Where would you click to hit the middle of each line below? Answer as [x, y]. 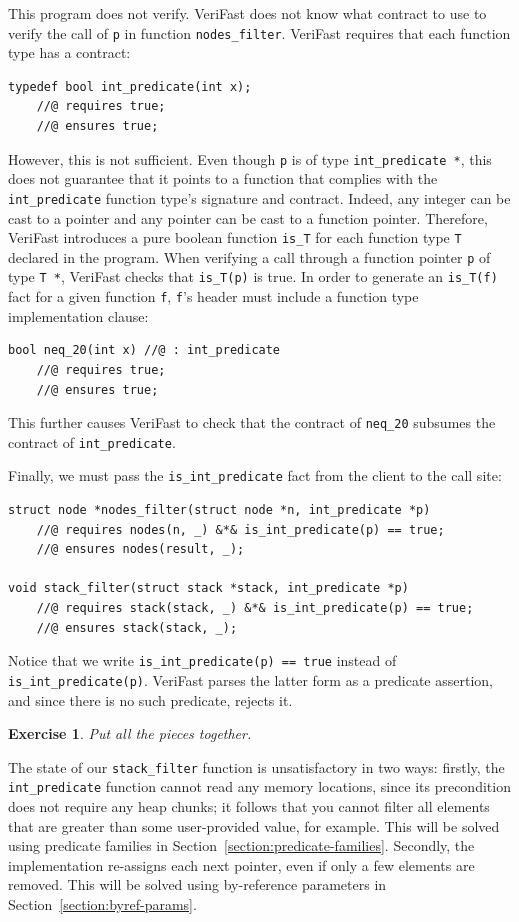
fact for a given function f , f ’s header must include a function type [213, 296]
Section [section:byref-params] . [102, 904]
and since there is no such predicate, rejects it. [150, 699]
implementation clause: [78, 315]
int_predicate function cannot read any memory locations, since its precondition [259, 786]
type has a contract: [69, 52]
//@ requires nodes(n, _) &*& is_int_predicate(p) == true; [240, 529]
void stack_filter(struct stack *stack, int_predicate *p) [208, 588]
